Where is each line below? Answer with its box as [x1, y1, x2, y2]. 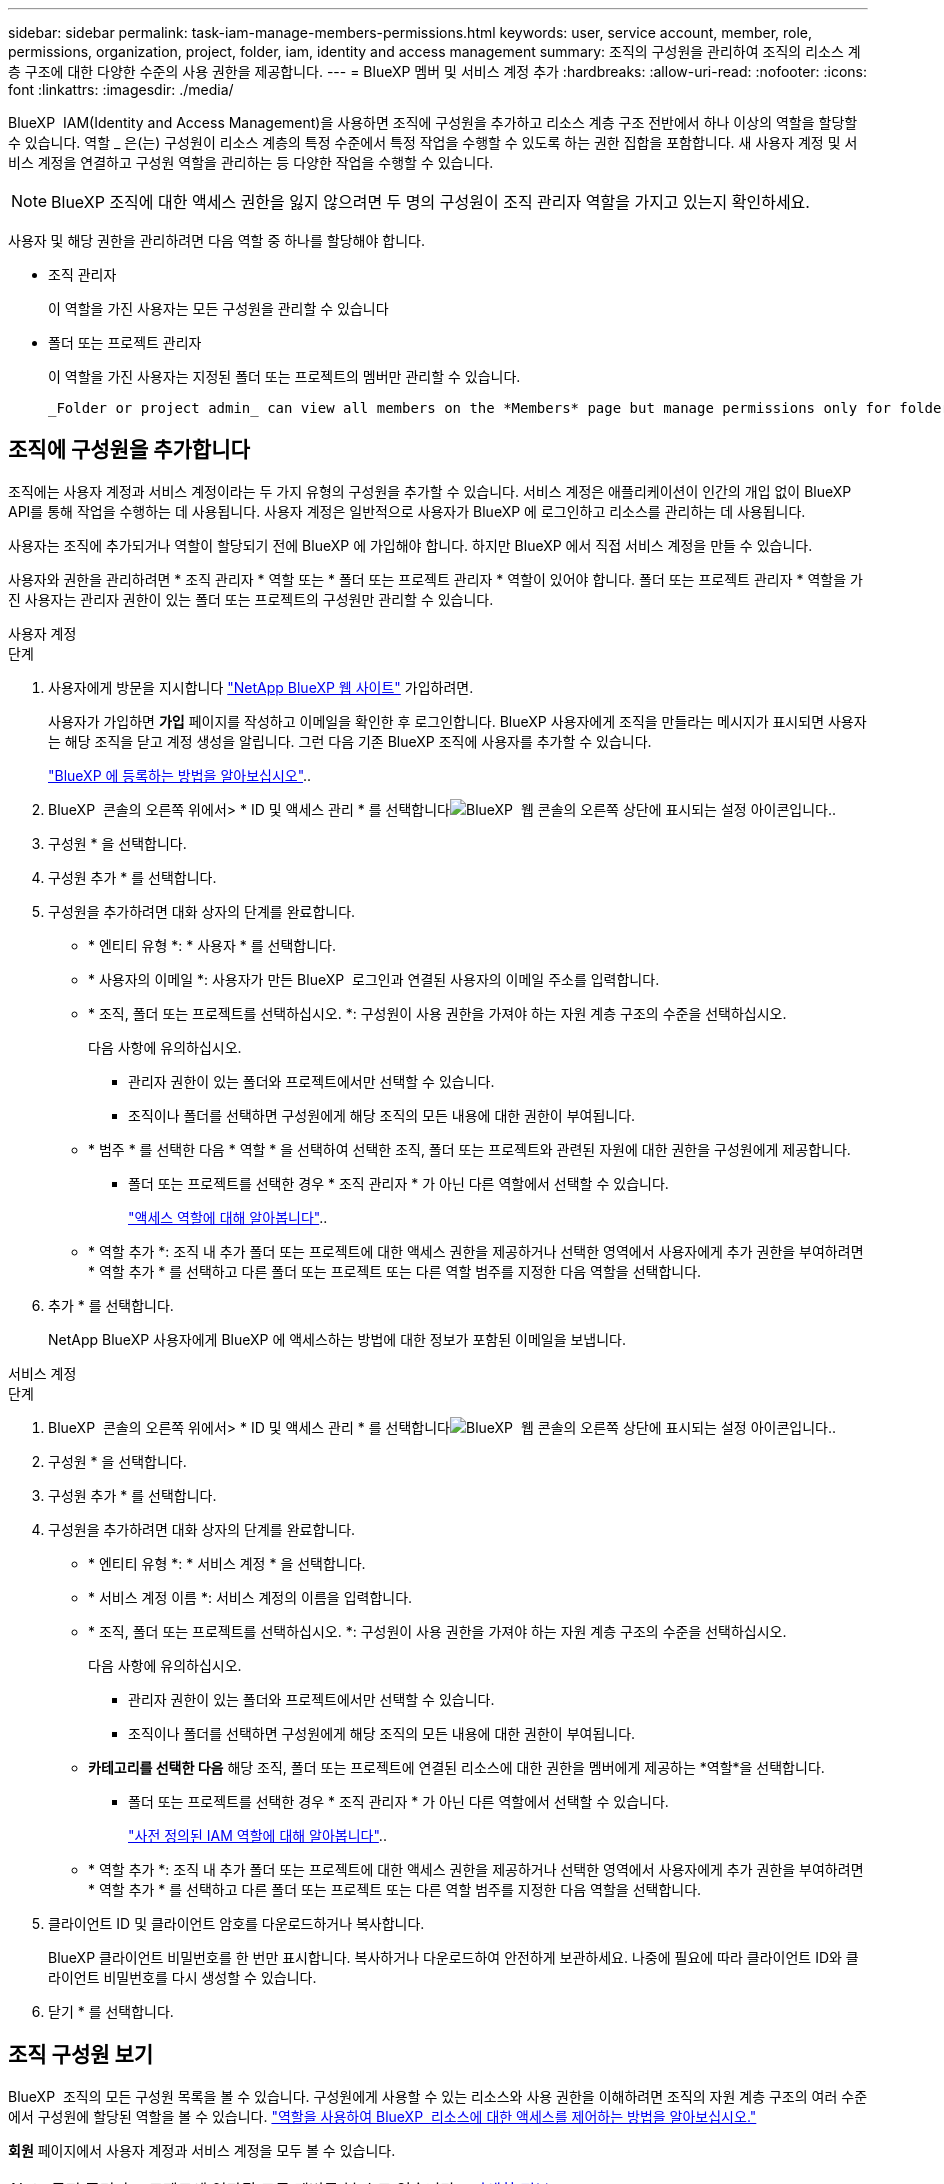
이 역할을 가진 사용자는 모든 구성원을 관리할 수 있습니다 [48, 300, 389, 317]
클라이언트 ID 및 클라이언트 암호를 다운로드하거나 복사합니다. [48, 1914, 425, 1932]
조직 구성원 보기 [8, 2042, 154, 2068]
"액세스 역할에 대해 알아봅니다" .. [128, 1208, 328, 1226]
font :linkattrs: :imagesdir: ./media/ [8, 81, 234, 98]
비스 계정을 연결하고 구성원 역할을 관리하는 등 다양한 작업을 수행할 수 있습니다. [8, 154, 494, 171]
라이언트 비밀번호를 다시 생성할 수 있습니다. [48, 1968, 317, 1986]
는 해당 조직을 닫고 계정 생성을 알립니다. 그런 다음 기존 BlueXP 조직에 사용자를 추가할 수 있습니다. [48, 732, 652, 750]
